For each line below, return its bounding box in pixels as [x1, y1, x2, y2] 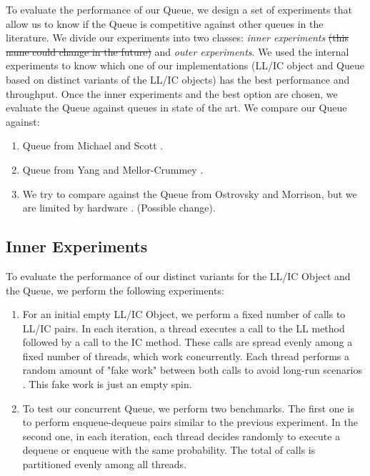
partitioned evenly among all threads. [22, 457, 187, 472]
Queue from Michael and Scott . [22, 138, 164, 153]
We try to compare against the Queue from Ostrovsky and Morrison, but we [22, 186, 357, 201]
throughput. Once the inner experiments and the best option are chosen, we [6, 86, 338, 101]
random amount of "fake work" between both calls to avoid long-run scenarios [22, 362, 362, 377]
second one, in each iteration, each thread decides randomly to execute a [22, 428, 341, 443]
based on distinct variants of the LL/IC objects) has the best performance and [6, 71, 350, 86]
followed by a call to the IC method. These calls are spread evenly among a [22, 334, 353, 349]
